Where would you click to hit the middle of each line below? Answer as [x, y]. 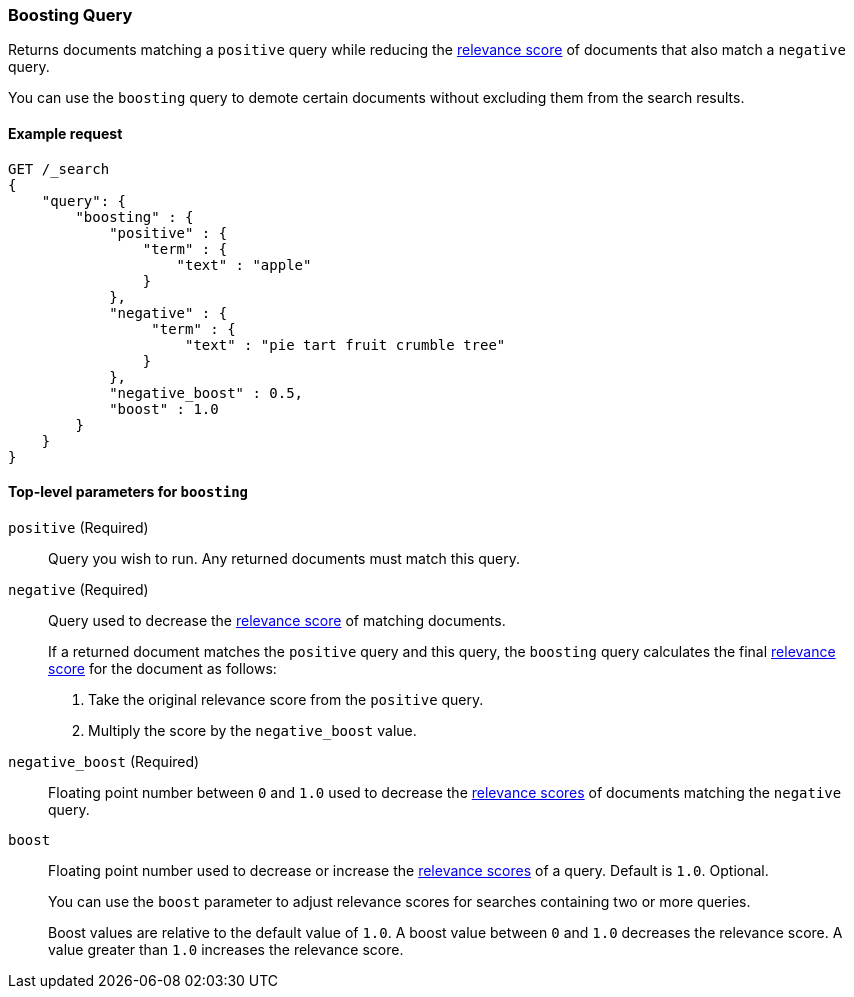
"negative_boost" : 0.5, [206, 392]
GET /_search [59, 168]
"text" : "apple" [244, 264]
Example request [65, 133]
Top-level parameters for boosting [128, 492]
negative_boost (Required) [104, 761]
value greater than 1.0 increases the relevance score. [226, 949]
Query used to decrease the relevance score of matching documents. [277, 620]
